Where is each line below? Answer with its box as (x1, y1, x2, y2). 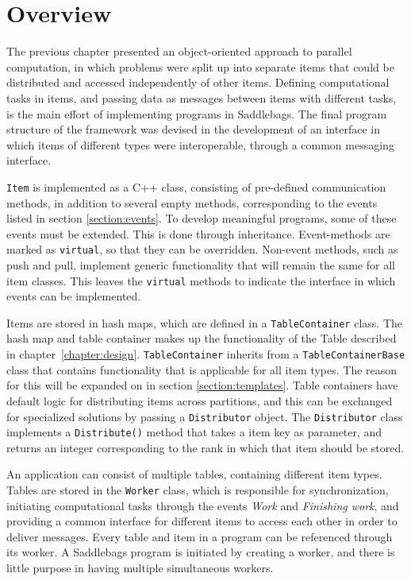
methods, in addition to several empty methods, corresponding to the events (6, 194, 378, 211)
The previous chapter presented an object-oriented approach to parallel (6, 43, 352, 60)
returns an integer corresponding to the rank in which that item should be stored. (6, 439, 405, 455)
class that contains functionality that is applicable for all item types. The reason (6, 361, 398, 378)
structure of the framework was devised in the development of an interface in (6, 121, 380, 138)
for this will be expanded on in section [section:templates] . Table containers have (6, 377, 398, 393)
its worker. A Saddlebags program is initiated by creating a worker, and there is (6, 544, 395, 560)
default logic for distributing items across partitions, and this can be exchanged (6, 392, 393, 409)
